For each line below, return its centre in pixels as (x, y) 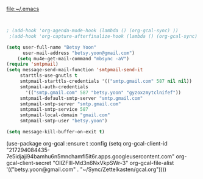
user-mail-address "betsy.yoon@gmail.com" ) (79, 53)
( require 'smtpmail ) (33, 64)
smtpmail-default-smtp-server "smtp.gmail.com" (81, 98)
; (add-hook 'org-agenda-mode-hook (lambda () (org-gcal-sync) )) (92, 30)
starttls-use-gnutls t (49, 75)
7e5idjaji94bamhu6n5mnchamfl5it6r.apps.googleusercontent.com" (91, 156)
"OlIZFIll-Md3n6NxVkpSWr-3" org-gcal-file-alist (113, 163)
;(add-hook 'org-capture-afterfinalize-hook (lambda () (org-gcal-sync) (103, 36)
